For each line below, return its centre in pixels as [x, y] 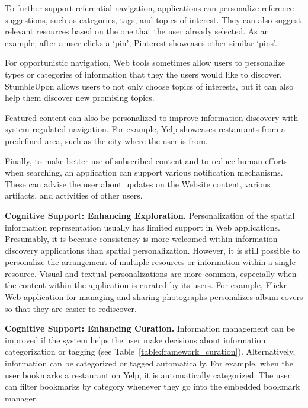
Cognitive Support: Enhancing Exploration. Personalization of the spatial [150, 215]
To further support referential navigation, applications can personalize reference [149, 8]
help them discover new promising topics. [80, 98]
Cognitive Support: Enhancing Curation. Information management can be [150, 328]
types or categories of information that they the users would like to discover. [144, 74]
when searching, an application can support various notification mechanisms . [144, 172]
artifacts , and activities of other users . [74, 195]
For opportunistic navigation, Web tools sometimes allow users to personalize [145, 63]
